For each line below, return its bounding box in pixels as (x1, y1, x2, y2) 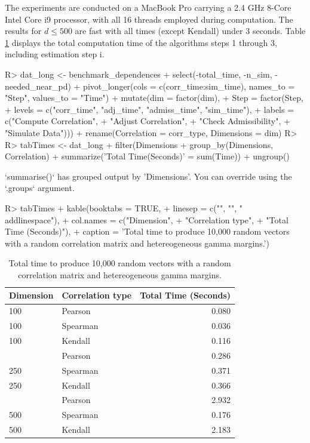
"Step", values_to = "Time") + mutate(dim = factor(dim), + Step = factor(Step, (5, 91, 303, 104)
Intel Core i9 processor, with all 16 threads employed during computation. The (5, 13, 293, 25)
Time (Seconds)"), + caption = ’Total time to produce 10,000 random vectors (5, 225, 290, 238)
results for (5, 24, 42, 37)
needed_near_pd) (5, 79, 71, 92)
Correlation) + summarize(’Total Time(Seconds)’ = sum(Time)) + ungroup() (5, 150, 290, 162)
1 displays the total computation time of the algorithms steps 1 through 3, (5, 36, 277, 48)
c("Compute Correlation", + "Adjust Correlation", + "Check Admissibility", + (5, 115, 290, 127)
